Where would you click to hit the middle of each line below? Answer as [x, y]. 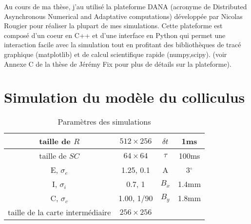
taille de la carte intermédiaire [59, 212]
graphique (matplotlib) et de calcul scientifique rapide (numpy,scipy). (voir [116, 54]
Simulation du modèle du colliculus [125, 97]
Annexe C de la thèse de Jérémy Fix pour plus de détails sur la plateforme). [118, 64]
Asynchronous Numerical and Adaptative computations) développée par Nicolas [123, 16]
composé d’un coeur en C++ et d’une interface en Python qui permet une [115, 35]
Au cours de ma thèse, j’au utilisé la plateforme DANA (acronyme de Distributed [125, 6]
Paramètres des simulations [104, 122]
